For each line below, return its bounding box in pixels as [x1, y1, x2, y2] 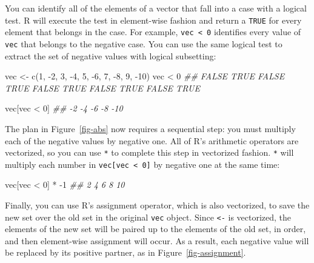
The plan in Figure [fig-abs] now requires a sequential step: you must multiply [5, 122, 296, 135]
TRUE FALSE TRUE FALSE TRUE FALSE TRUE [5, 81, 200, 94]
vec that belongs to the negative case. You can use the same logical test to [5, 37, 282, 50]
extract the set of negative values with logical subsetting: [5, 49, 216, 62]
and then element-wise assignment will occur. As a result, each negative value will [5, 234, 309, 247]
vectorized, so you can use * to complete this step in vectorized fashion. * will [5, 146, 294, 159]
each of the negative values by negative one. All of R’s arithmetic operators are [5, 134, 299, 147]
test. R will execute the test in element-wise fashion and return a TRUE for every [5, 13, 302, 26]
